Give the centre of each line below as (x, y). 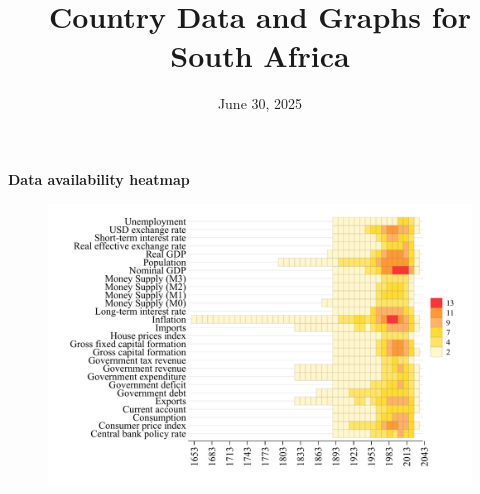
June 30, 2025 (260, 103)
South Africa (260, 55)
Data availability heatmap (99, 178)
